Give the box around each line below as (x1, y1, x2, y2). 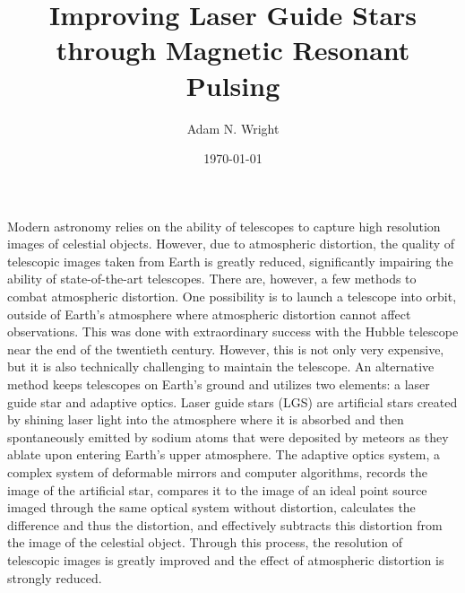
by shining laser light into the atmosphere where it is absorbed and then (7, 410, 404, 429)
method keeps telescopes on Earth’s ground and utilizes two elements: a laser (7, 375, 430, 394)
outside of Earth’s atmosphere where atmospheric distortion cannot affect (7, 304, 411, 323)
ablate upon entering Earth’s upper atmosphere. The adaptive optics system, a (7, 445, 440, 464)
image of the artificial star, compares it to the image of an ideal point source (7, 480, 427, 499)
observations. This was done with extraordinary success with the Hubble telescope (7, 322, 459, 341)
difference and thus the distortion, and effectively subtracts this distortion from (7, 515, 443, 534)
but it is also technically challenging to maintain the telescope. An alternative (7, 357, 435, 376)
